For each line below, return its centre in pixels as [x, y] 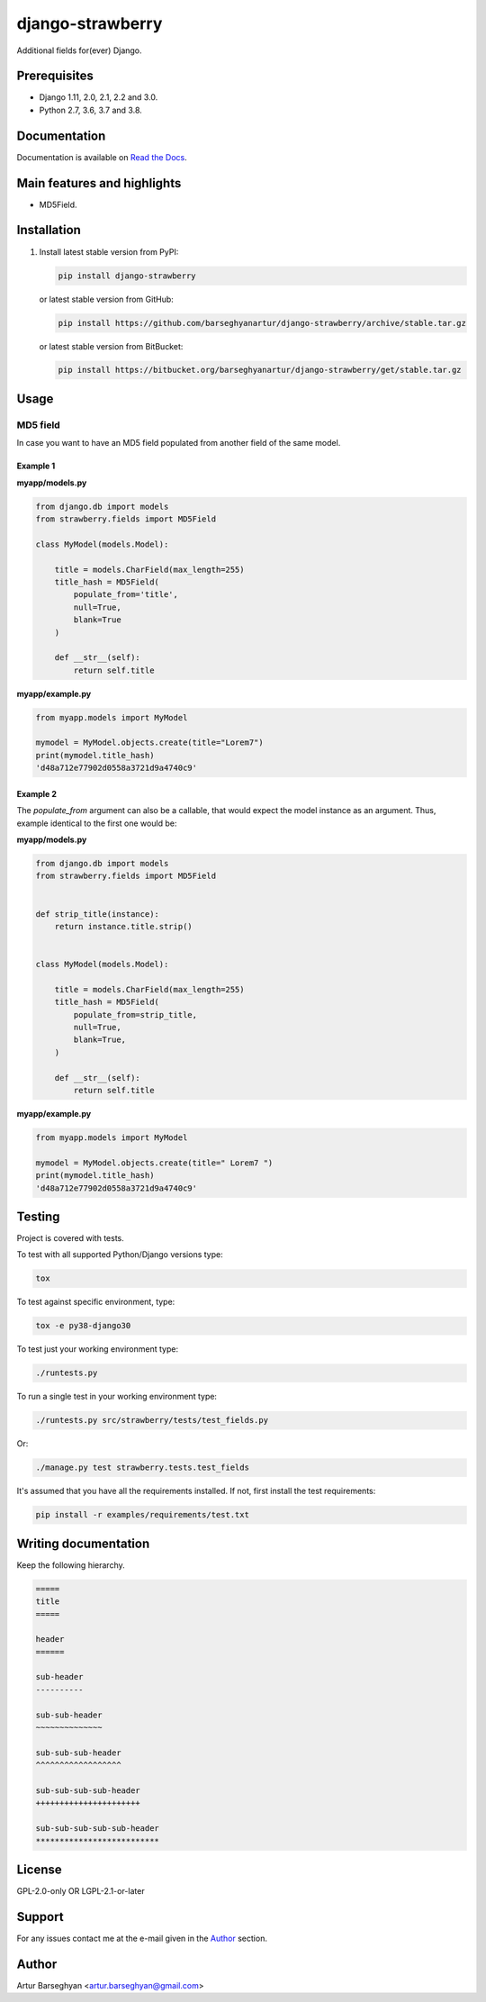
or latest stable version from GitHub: [107, 299]
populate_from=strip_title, [135, 1015]
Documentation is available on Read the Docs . [102, 157]
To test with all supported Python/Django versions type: [120, 1255]
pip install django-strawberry [127, 276]
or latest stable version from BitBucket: [111, 346]
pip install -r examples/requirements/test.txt [142, 1515]
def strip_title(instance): [97, 914]
